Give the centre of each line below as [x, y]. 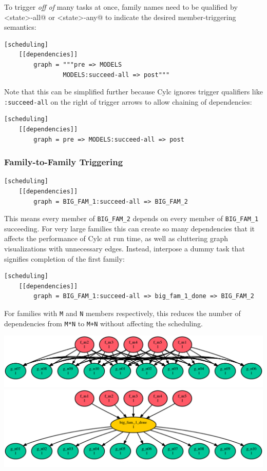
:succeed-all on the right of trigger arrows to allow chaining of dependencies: [128, 101]
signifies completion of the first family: [64, 258]
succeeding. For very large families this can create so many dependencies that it [129, 228]
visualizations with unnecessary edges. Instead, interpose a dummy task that [125, 249]
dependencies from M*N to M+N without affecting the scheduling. [103, 323]
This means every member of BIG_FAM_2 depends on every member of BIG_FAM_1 [131, 218]
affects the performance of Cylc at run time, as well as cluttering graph [116, 238]
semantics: [20, 27]
